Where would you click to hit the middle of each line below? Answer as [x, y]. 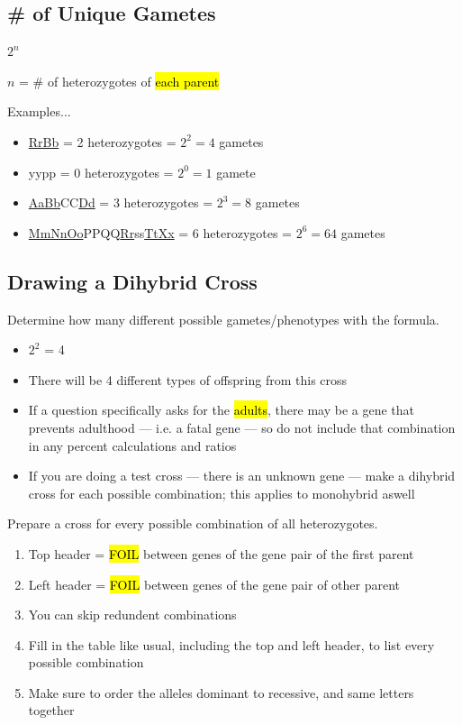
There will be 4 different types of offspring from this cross [188, 379]
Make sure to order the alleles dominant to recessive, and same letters [221, 692]
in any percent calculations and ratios [132, 445]
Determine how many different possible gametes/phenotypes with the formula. [223, 319]
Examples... [39, 111]
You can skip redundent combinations [132, 615]
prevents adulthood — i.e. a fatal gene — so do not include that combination [242, 427]
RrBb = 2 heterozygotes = [102, 141]
